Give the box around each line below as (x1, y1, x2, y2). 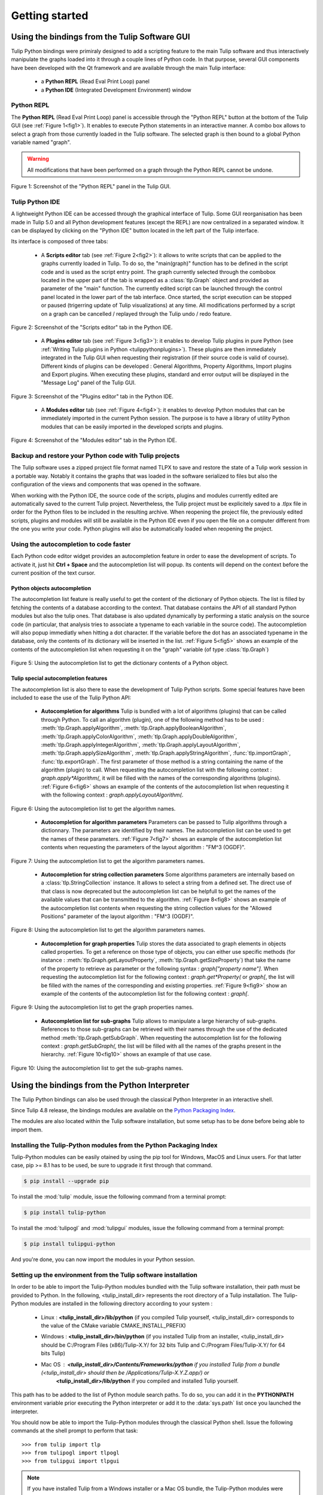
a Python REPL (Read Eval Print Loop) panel (41, 78, 150, 85)
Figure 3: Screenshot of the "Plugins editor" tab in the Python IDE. (11, 392, 173, 400)
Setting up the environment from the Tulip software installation (11, 1271, 197, 1279)
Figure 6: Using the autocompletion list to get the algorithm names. (11, 805, 176, 812)
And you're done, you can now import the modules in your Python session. (11, 1256, 196, 1263)
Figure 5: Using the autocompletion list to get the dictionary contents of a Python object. (11, 660, 228, 667)
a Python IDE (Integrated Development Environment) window (41, 86, 191, 93)
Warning (27, 155, 49, 163)
